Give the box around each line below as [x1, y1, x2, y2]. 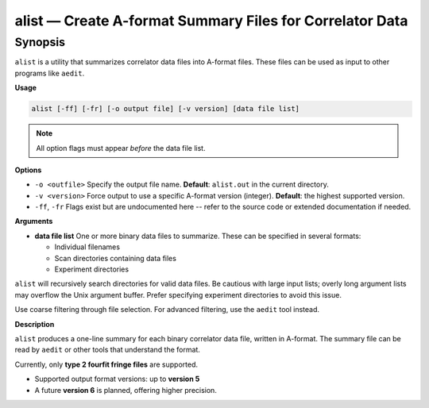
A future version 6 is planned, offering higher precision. [34, 385, 218, 395]
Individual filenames [54, 242, 121, 252]
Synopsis [14, 35, 66, 49]
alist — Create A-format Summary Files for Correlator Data [14, 12, 408, 29]
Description [14, 319, 55, 329]
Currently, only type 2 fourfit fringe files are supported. [14, 360, 199, 369]
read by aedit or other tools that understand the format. [14, 345, 200, 355]
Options [14, 165, 42, 175]
